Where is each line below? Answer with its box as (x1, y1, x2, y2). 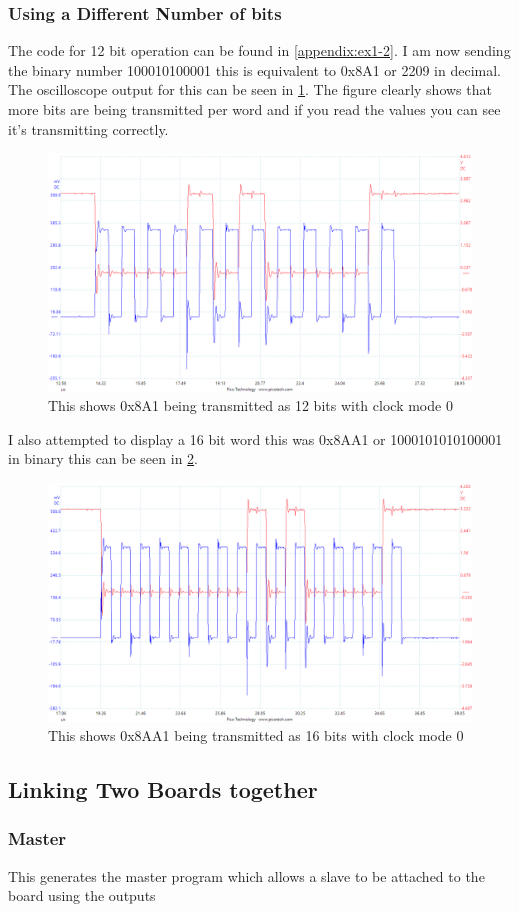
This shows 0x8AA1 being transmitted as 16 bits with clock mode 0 (48, 725, 464, 746)
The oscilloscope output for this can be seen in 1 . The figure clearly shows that (8, 79, 492, 100)
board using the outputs (8, 885, 156, 906)
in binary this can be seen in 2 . (8, 448, 198, 469)
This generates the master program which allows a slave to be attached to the (8, 865, 485, 886)
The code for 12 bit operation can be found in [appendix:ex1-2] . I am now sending (8, 40, 511, 61)
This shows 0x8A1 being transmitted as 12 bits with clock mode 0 (48, 395, 453, 416)
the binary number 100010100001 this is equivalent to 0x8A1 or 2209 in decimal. (8, 59, 501, 80)
